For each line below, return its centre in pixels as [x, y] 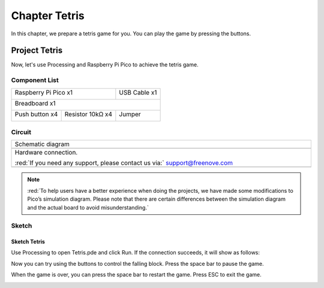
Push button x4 [36, 114]
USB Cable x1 [138, 92]
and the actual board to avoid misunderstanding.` [88, 207]
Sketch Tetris [28, 242]
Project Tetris [37, 51]
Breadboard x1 [35, 103]
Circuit [21, 132]
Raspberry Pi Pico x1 [44, 92]
